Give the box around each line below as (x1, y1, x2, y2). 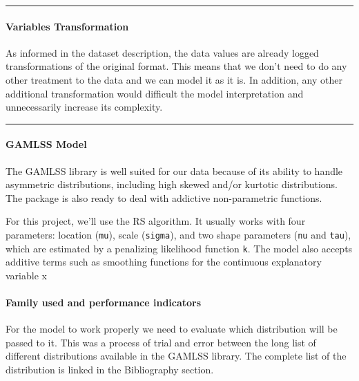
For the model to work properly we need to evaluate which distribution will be (6, 322, 338, 336)
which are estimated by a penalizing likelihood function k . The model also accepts (6, 241, 353, 255)
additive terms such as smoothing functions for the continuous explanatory (6, 254, 322, 269)
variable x (6, 268, 47, 282)
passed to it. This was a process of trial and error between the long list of (6, 335, 316, 349)
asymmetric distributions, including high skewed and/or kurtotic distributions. (6, 177, 338, 192)
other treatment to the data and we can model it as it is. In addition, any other (6, 72, 342, 86)
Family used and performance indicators (6, 295, 202, 310)
